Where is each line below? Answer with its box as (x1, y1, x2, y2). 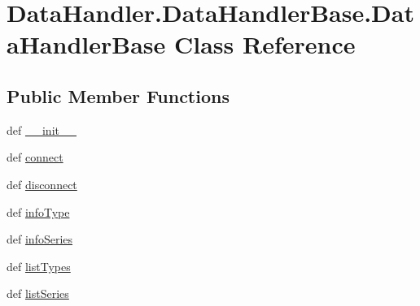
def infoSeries (7, 231, 73, 248)
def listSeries (7, 285, 69, 302)
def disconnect (7, 175, 77, 192)
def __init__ (7, 121, 77, 138)
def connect (7, 149, 63, 166)
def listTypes (7, 257, 71, 274)
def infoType (7, 203, 70, 220)
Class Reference (173, 28, 356, 61)
